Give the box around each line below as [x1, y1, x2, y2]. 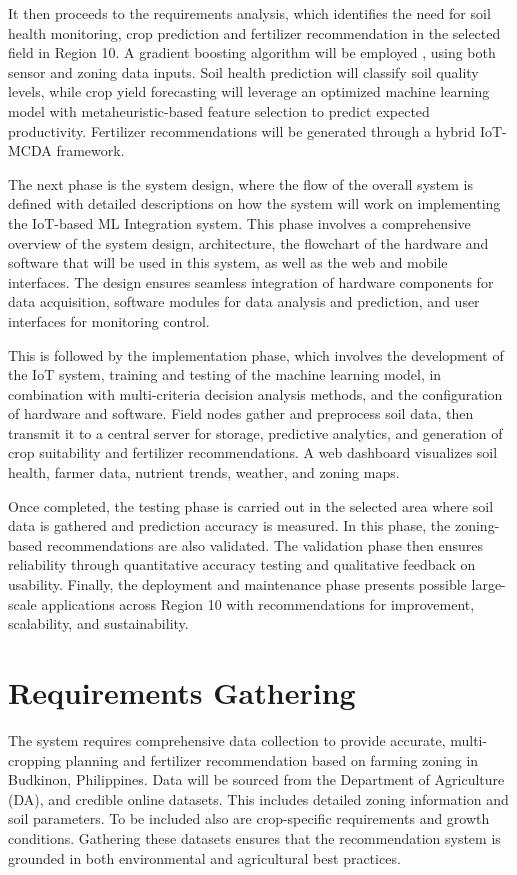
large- [471, 574, 506, 595]
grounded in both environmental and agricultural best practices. [8, 847, 401, 868]
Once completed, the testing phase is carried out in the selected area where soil [8, 495, 494, 516]
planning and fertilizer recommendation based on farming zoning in [65, 749, 479, 770]
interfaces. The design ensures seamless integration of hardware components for [8, 271, 494, 292]
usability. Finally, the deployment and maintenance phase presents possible [8, 574, 467, 595]
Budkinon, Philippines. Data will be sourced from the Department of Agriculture [8, 769, 505, 790]
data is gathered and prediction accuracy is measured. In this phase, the [8, 515, 451, 536]
